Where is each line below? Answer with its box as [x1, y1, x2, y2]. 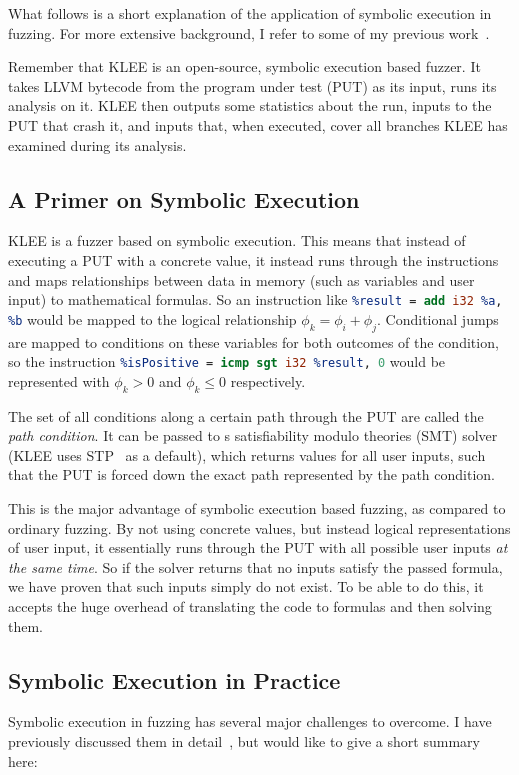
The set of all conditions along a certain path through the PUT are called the [8, 405, 484, 426]
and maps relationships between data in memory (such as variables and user [8, 269, 475, 290]
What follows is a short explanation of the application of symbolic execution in [8, 3, 492, 23]
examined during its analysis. [8, 134, 187, 155]
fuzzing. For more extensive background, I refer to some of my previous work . [8, 22, 490, 43]
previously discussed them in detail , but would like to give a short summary [8, 730, 480, 751]
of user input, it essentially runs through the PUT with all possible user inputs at [8, 537, 508, 558]
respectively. [230, 370, 306, 391]
